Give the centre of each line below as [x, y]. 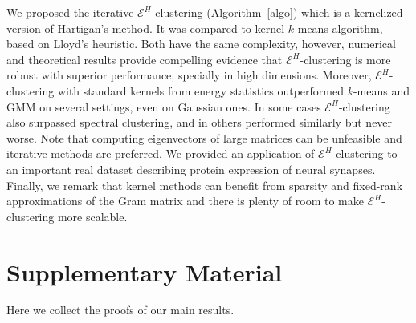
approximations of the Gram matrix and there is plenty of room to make [185, 201]
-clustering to [365, 153]
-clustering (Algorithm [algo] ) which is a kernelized [277, 12]
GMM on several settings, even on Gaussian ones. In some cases [164, 106]
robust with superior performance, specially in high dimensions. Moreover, [189, 75]
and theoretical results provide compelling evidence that [145, 59]
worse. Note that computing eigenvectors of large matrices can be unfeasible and [204, 137]
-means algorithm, [339, 28]
